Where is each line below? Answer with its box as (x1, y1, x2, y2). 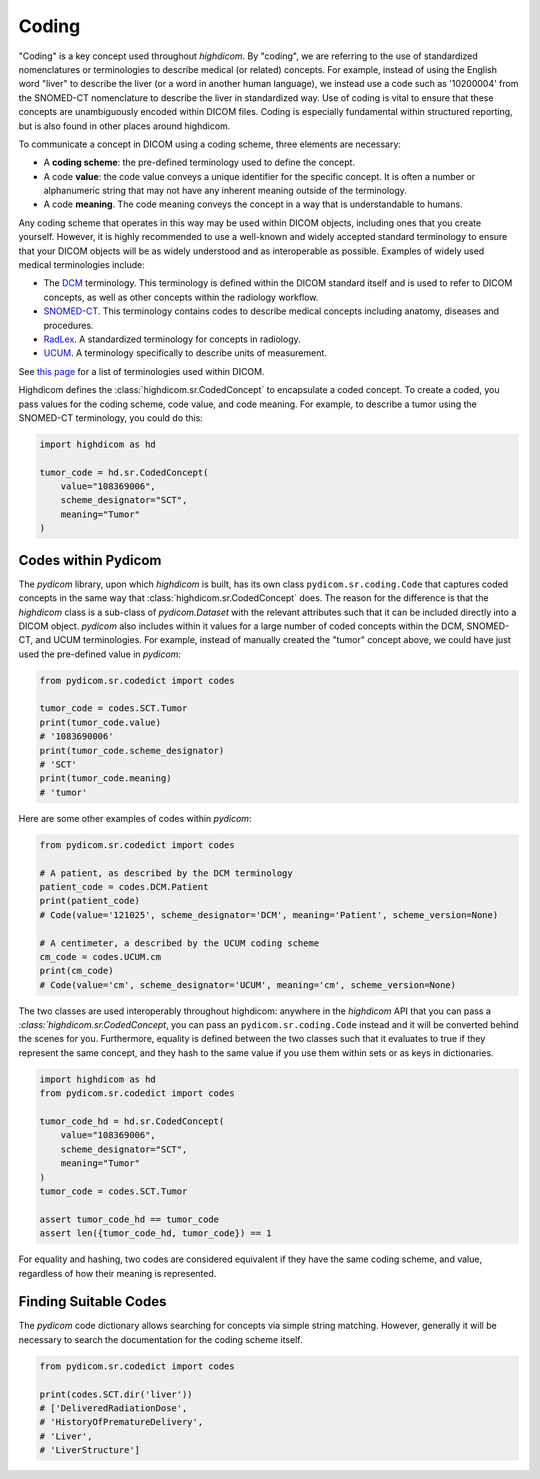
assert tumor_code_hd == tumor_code (39, 1213, 220, 1225)
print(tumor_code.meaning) (39, 773, 172, 784)
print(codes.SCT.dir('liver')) (39, 1388, 194, 1400)
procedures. (43, 319, 94, 331)
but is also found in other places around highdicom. (18, 120, 231, 132)
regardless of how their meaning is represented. (18, 1267, 217, 1279)
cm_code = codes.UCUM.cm (39, 951, 162, 962)
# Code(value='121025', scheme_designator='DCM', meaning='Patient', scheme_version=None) (39, 909, 499, 920)
